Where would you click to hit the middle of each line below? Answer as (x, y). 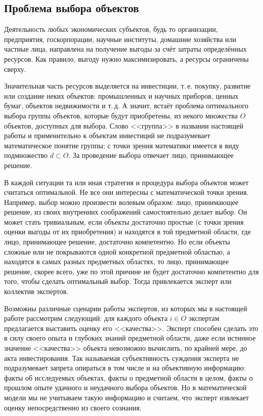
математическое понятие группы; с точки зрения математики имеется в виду (122, 145)
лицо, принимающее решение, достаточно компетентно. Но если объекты (117, 242)
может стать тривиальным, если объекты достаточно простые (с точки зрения (124, 221)
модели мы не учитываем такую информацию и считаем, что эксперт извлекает (126, 397)
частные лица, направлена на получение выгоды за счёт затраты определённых (125, 49)
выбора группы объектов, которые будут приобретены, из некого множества (121, 115)
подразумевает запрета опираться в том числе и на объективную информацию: (125, 368)
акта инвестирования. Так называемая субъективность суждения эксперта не (122, 358)
